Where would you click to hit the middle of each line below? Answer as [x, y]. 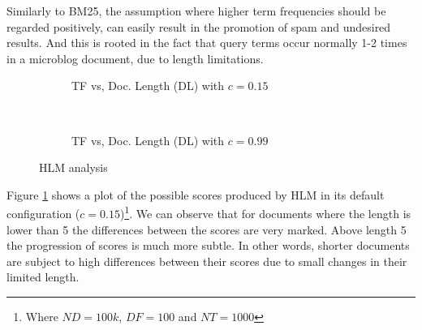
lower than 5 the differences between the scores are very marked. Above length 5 [207, 229]
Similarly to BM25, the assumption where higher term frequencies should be [196, 11]
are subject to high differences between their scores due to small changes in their [207, 261]
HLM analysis [73, 167]
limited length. [43, 277]
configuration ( [43, 213]
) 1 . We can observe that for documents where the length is [265, 212]
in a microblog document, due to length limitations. [135, 58]
